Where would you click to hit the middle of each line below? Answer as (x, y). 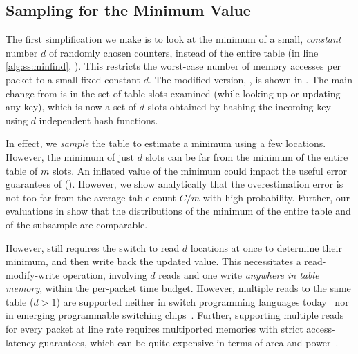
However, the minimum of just (70, 156)
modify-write (33, 274)
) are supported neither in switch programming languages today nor (202, 301)
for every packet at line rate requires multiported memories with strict (154, 329)
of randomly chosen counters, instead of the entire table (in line (183, 52)
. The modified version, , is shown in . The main (250, 79)
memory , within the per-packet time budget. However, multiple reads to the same (178, 288)
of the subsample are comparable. (77, 224)
